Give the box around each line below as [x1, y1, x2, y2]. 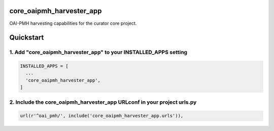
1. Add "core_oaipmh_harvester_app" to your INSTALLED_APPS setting [9, 49, 188, 56]
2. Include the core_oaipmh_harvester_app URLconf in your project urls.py [9, 99, 197, 106]
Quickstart [9, 33, 44, 42]
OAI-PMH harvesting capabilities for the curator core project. [9, 20, 137, 26]
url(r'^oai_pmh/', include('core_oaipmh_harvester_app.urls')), [20, 113, 184, 119]
